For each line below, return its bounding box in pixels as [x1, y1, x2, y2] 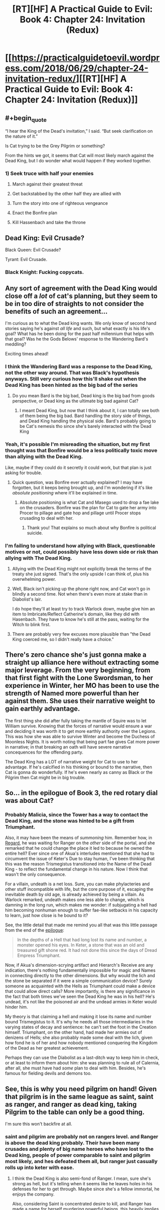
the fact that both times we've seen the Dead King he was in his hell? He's [5, 993, 155, 1000]
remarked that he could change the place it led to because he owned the [5, 845, 152, 851]
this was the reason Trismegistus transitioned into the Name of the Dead [5, 861, 152, 867]
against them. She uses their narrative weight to [5, 697, 156, 705]
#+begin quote [5, 113, 47, 123]
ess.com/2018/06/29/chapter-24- [5, 63, 149, 74]
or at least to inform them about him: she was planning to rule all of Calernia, [5, 1060, 160, 1066]
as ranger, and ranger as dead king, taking [5, 1100, 137, 1108]
